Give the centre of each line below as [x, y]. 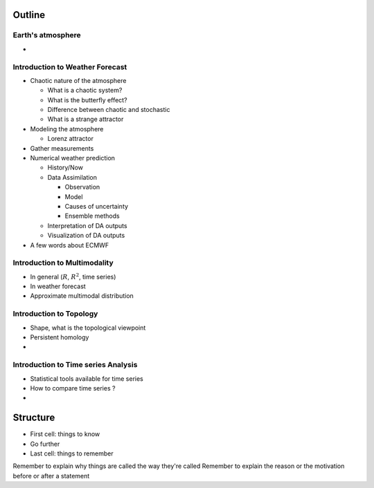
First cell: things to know [65, 434]
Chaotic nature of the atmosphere [78, 80]
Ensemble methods [92, 216]
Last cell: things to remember [72, 453]
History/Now [65, 168]
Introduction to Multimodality [63, 263]
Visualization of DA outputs [86, 236]
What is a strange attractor [86, 119]
